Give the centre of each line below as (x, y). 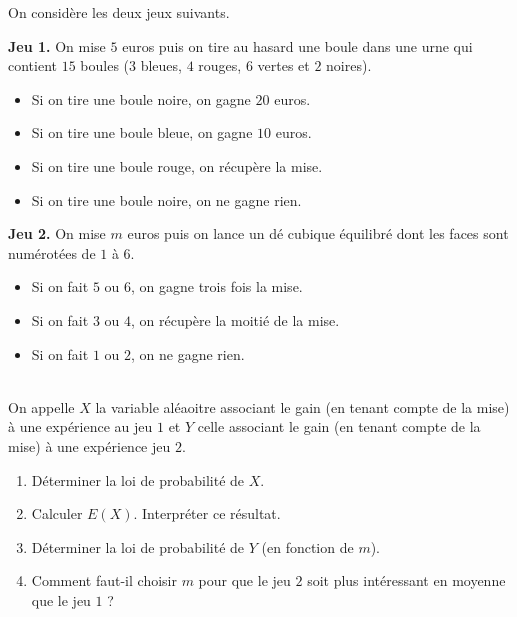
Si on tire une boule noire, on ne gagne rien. (166, 199)
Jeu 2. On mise (57, 233)
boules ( (105, 65)
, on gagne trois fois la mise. (216, 286)
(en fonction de (307, 546)
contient (32, 65)
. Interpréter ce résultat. (207, 513)
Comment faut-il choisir (104, 580)
